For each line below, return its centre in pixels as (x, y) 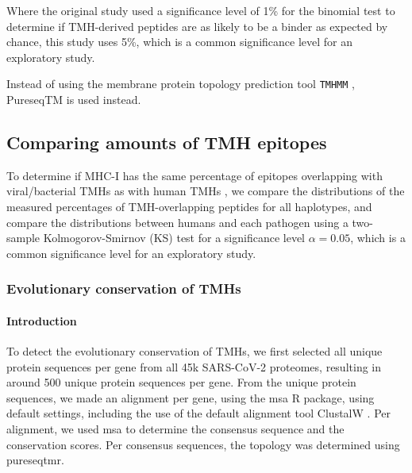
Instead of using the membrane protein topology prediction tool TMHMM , (181, 84)
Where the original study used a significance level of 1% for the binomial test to (201, 10)
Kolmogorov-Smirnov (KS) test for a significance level (174, 238)
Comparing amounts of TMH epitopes (167, 142)
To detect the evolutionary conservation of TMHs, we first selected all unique (194, 351)
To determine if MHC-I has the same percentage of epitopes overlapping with (194, 175)
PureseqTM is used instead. (74, 100)
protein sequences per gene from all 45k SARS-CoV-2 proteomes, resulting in (194, 366)
